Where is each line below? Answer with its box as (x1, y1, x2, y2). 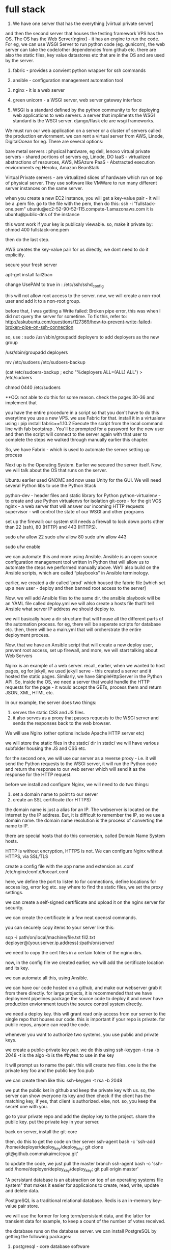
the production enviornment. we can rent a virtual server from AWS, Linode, (5, 133, 164, 139)
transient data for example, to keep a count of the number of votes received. (5, 1218, 165, 1225)
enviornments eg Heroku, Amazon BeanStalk (5, 164, 99, 170)
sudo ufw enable (5, 543, 41, 550)
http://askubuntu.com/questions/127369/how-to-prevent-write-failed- (5, 319, 153, 325)
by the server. (5, 57, 35, 63)
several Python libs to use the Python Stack (5, 482, 97, 488)
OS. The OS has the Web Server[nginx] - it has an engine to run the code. (5, 36, 160, 42)
